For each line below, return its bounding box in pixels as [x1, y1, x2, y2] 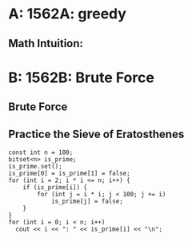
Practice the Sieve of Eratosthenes [8, 127, 185, 140]
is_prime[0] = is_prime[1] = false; [8, 169, 130, 177]
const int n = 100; [8, 148, 74, 156]
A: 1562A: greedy [8, 5, 126, 23]
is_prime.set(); [8, 162, 62, 170]
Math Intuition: [8, 37, 84, 50]
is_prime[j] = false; [50, 197, 124, 205]
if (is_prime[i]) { [22, 183, 88, 192]
